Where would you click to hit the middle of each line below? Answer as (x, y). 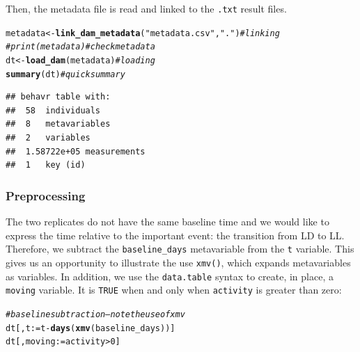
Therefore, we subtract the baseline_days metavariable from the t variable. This (180, 249)
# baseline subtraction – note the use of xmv (95, 314)
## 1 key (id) (46, 165)
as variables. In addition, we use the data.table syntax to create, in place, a (170, 276)
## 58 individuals (53, 110)
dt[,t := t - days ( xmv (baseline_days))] (91, 328)
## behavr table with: (58, 97)
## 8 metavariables (58, 124)
